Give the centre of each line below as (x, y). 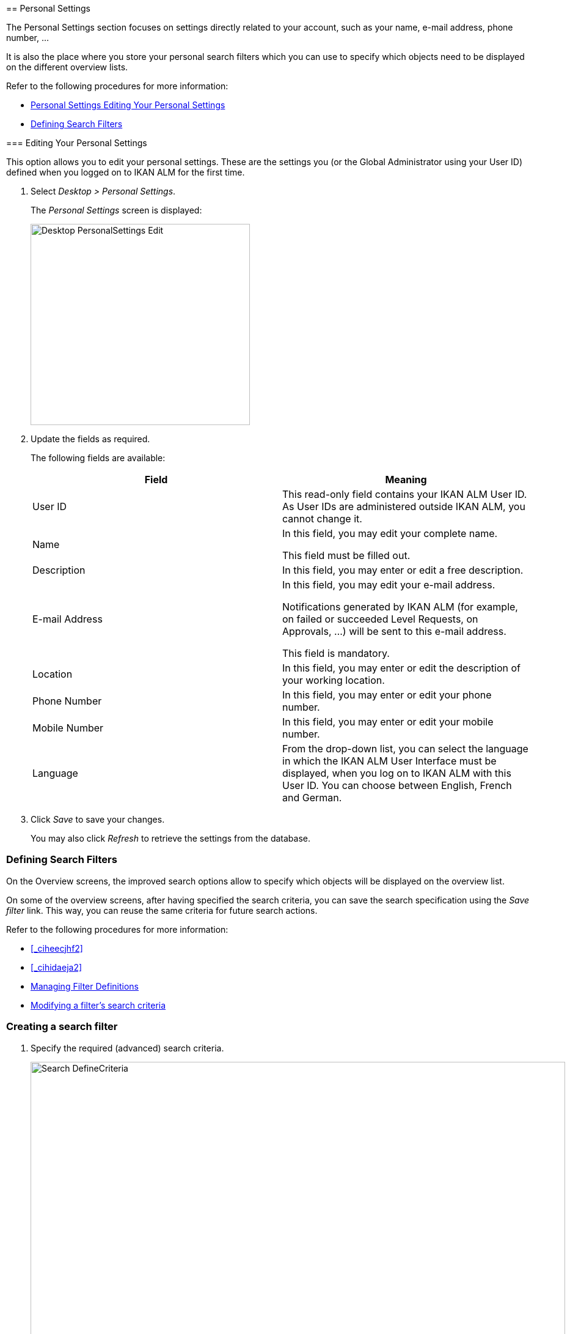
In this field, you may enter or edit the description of (401, 668)
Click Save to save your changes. (98, 819)
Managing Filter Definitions (85, 986)
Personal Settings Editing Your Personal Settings (128, 105)
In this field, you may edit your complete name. (390, 533)
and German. (312, 798)
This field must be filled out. (346, 555)
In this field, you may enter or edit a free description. (403, 570)
